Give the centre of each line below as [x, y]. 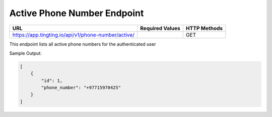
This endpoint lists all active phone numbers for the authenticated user [83, 44]
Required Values [160, 28]
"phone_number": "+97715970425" [81, 88]
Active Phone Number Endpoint [77, 13]
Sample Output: [26, 53]
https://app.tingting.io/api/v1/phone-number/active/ [73, 35]
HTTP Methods [204, 28]
